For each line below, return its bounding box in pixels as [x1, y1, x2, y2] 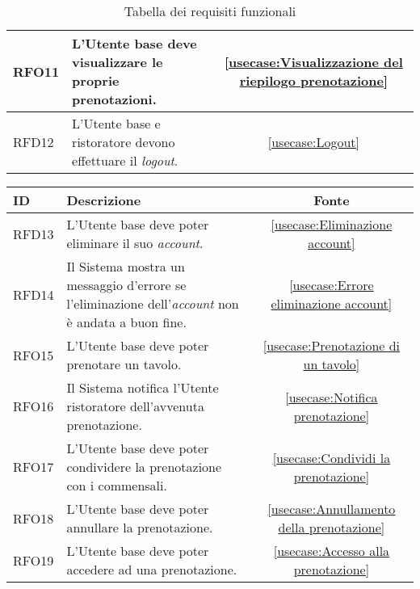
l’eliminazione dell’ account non [66, 294, 239, 313]
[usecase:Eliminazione [271, 215, 393, 233]
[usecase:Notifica [285, 387, 378, 406]
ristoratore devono [72, 133, 175, 151]
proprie [72, 71, 120, 90]
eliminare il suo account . [66, 233, 204, 252]
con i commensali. [66, 476, 167, 494]
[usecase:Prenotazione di [262, 336, 401, 355]
